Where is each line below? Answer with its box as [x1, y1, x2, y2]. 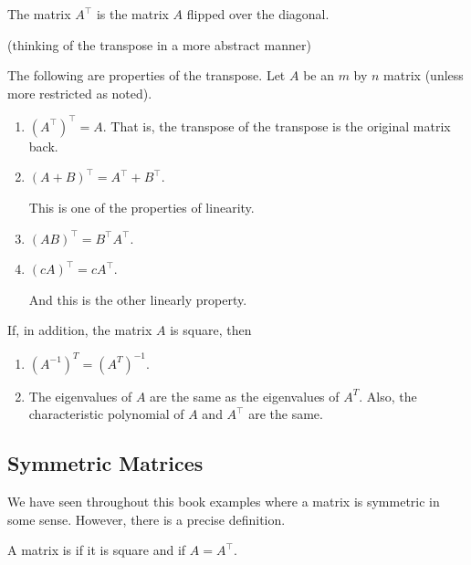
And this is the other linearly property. [28, 289, 247, 309]
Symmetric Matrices [7, 449, 204, 477]
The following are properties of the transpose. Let [7, 66, 286, 85]
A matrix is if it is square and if [7, 540, 186, 560]
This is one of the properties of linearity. [28, 198, 255, 217]
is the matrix [96, 5, 169, 23]
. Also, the [359, 386, 417, 405]
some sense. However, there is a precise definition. [7, 509, 286, 528]
